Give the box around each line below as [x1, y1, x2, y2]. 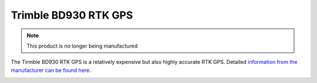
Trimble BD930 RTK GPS [11, 9, 133, 21]
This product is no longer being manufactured [26, 42, 138, 49]
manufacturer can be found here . [11, 67, 91, 74]
